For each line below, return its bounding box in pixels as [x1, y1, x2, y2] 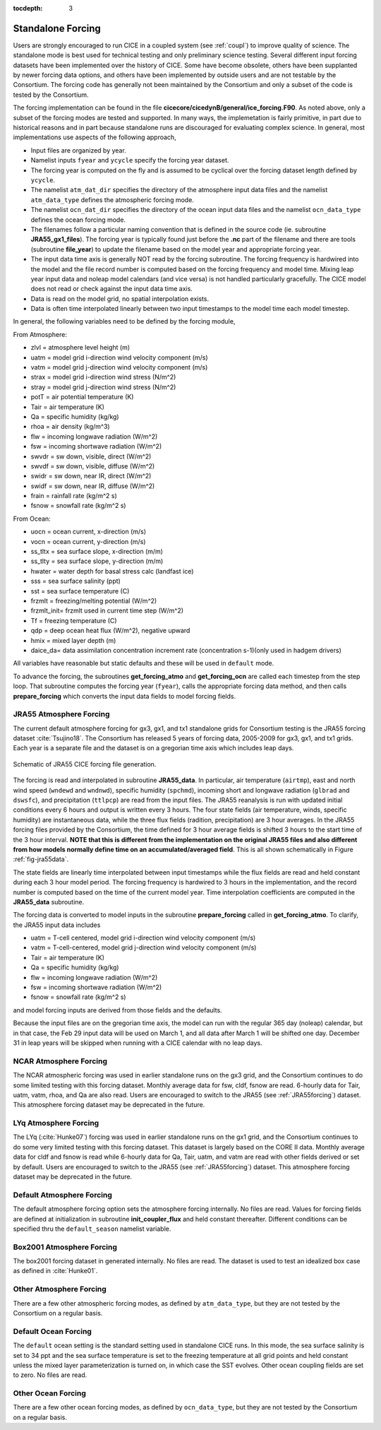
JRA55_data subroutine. [13, 897, 85, 906]
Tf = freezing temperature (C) [30, 616, 117, 625]
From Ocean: [13, 514, 51, 523]
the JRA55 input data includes [13, 921, 101, 929]
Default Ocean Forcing [13, 1326, 92, 1336]
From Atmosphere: [13, 330, 67, 338]
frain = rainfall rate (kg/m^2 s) [30, 492, 118, 500]
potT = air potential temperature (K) [30, 393, 134, 401]
